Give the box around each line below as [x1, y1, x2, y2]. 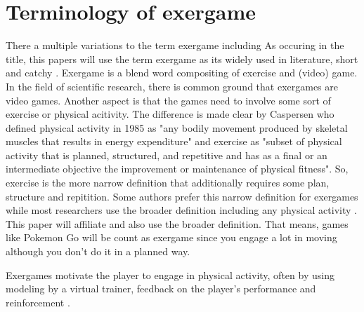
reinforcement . [6, 294, 70, 309]
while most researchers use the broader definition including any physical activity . [6, 203, 357, 217]
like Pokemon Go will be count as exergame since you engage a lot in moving [6, 230, 337, 245]
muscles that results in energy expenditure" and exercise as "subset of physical [6, 134, 342, 149]
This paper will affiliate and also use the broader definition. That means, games [6, 216, 349, 231]
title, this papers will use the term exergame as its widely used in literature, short [6, 51, 358, 66]
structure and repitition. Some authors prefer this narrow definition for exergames [6, 189, 358, 203]
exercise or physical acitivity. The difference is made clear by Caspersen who [6, 107, 334, 121]
